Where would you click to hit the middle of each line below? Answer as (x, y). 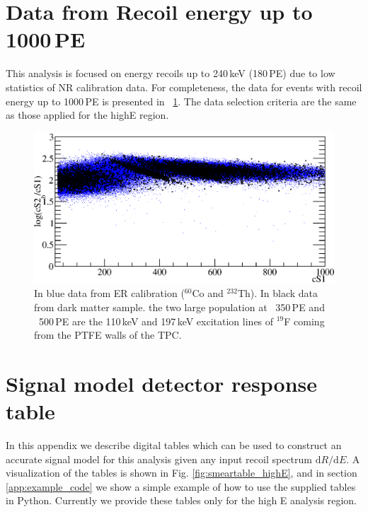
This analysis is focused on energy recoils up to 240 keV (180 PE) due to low (171, 73)
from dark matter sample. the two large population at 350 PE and (179, 307)
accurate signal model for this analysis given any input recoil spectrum (159, 459)
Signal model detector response (162, 383)
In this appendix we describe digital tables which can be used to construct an (174, 445)
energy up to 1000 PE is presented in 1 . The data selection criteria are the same (181, 101)
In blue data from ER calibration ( (109, 293)
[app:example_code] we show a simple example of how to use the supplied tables (181, 486)
